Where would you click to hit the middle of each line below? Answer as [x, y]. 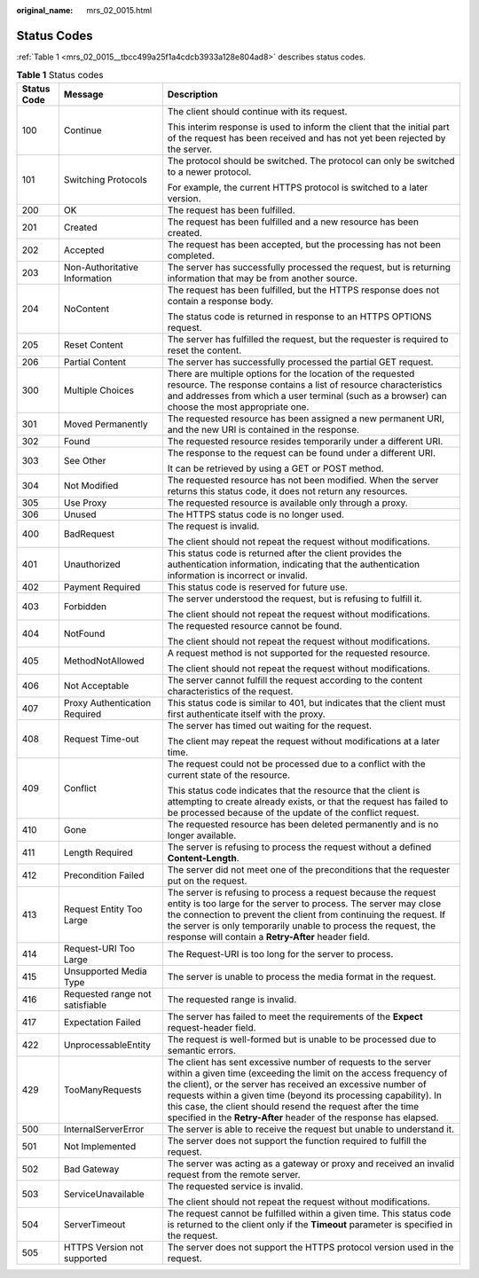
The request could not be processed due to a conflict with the [296, 764]
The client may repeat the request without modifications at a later [304, 741]
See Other [85, 460]
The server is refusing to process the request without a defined [299, 847]
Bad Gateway [91, 1169]
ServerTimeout [94, 1224]
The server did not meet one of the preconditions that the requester [309, 869]
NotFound [84, 633]
